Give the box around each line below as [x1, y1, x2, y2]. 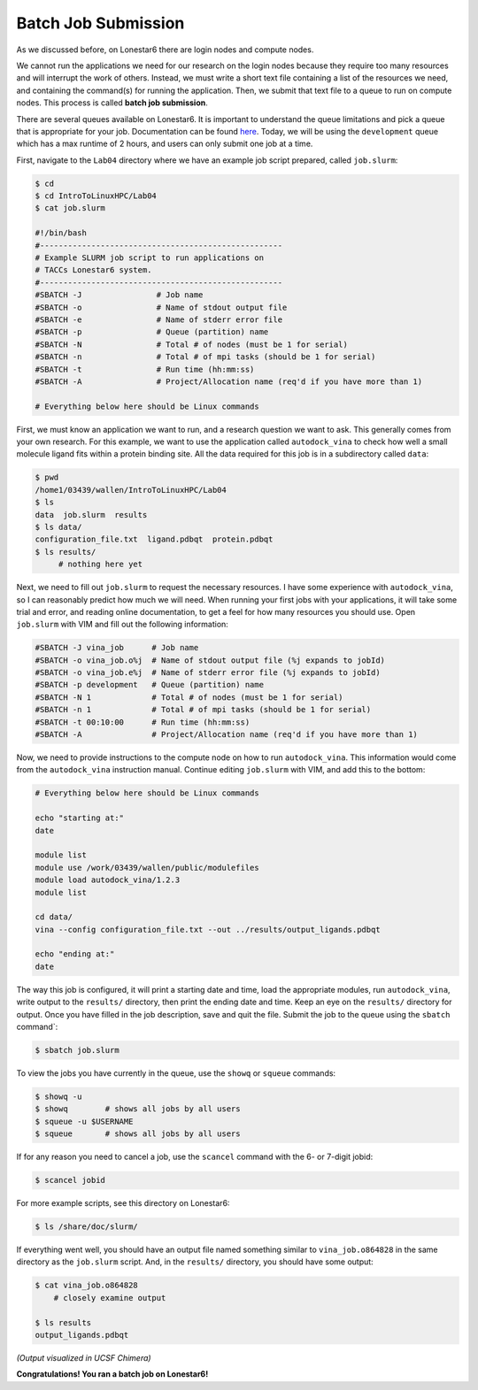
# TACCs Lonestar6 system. [35, 265, 152, 275]
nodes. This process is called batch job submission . [16, 97, 208, 108]
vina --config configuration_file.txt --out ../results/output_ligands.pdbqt [35, 925, 381, 934]
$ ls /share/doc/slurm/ [35, 1222, 139, 1232]
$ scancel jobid [35, 1175, 106, 1186]
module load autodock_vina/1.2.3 [35, 875, 181, 885]
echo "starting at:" [35, 813, 124, 823]
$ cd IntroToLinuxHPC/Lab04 [35, 191, 157, 201]
